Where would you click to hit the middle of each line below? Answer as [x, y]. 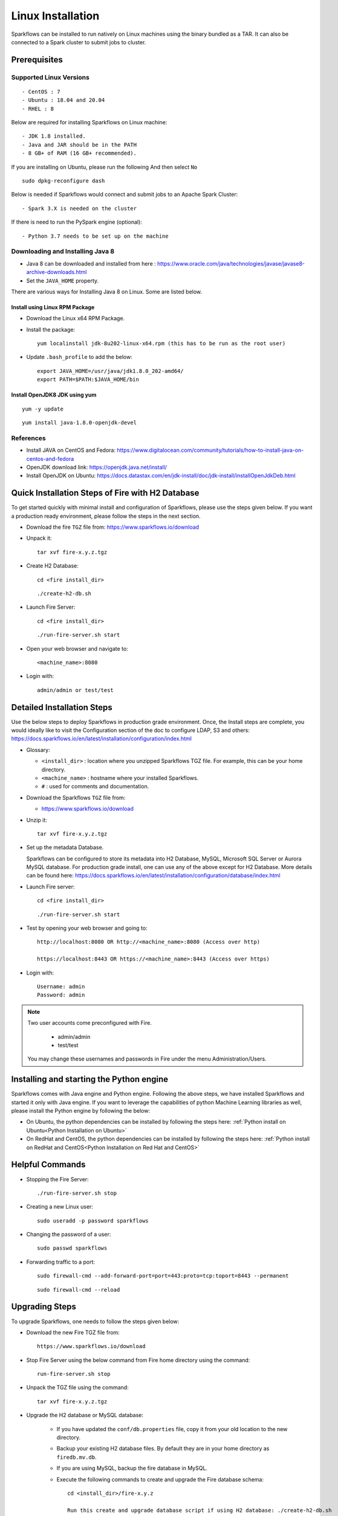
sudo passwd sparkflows [72, 1248]
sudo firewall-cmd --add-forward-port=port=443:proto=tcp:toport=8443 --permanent [163, 1276]
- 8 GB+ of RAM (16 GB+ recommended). [80, 153]
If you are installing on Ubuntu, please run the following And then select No [104, 167]
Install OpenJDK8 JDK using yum [54, 395]
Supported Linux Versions [50, 77]
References [28, 438]
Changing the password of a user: [69, 1235]
